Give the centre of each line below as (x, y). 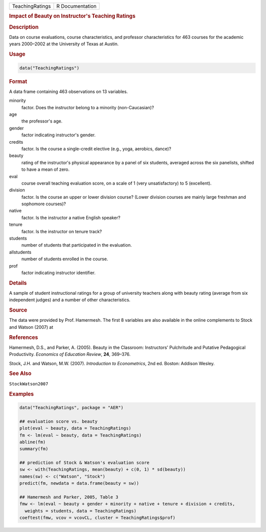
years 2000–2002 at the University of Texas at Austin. (64, 44)
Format (18, 81)
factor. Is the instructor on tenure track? (62, 231)
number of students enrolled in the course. (65, 259)
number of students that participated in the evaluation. (77, 245)
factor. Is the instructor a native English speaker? (71, 218)
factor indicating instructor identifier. (59, 273)
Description (24, 27)
